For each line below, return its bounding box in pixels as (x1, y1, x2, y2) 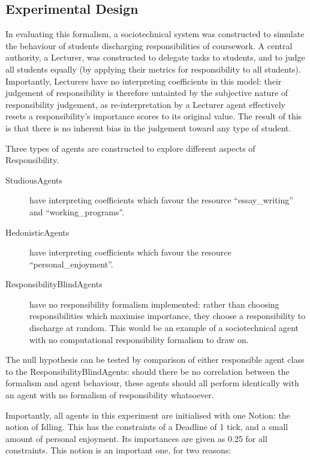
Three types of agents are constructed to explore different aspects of (5, 142, 255, 154)
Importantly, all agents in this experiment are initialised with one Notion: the (5, 408, 290, 421)
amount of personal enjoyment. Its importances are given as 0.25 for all (5, 432, 267, 444)
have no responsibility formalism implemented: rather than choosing (29, 297, 279, 310)
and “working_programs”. (29, 205, 125, 218)
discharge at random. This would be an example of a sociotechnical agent (29, 321, 299, 334)
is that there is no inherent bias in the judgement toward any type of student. (5, 121, 291, 134)
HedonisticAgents (5, 226, 70, 238)
